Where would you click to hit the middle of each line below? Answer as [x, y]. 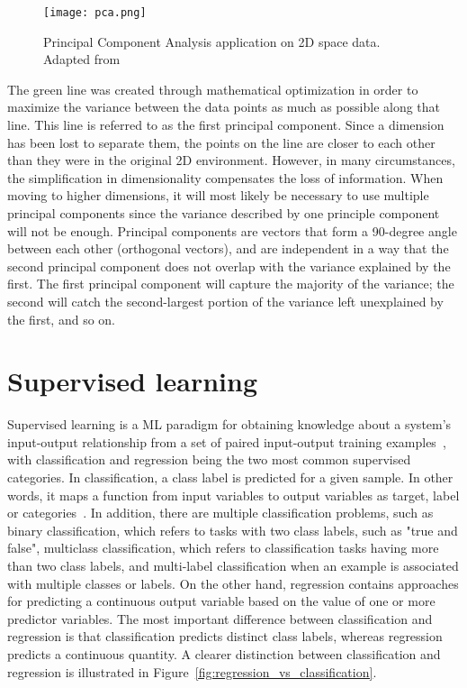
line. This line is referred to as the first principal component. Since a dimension [226, 125]
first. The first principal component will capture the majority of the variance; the [231, 284]
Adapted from [82, 59]
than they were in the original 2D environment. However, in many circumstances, [231, 160]
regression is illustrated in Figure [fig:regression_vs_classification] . [192, 671]
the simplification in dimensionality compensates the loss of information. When [225, 177]
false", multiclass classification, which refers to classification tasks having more [223, 548]
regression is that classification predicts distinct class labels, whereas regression [225, 636]
